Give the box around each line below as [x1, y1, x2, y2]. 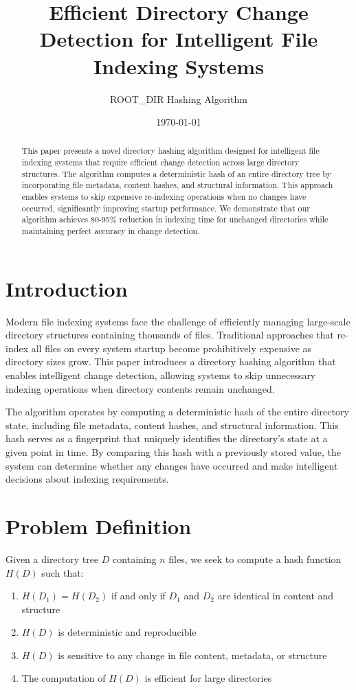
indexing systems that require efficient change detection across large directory [21, 157, 300, 168]
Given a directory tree [5, 551, 99, 566]
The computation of [21, 671, 106, 685]
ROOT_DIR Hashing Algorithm [110, 91, 247, 106]
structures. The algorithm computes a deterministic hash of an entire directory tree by [21, 168, 331, 179]
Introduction [5, 274, 128, 302]
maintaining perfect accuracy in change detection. [21, 225, 200, 237]
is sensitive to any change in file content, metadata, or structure [58, 647, 327, 662]
